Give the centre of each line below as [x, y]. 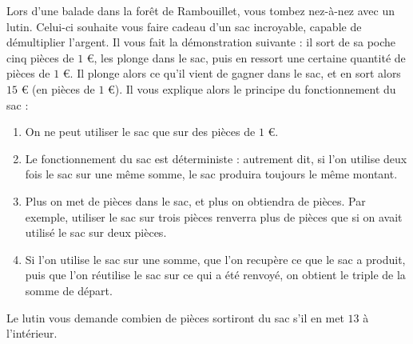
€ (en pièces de [58, 88]
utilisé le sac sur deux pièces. [96, 232]
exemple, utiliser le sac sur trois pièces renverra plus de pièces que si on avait [214, 216]
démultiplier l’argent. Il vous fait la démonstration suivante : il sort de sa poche [201, 42]
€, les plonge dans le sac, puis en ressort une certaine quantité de [246, 57]
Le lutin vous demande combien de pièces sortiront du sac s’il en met [175, 317]
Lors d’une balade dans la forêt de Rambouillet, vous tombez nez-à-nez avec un [201, 10]
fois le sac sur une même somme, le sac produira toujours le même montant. [211, 174]
